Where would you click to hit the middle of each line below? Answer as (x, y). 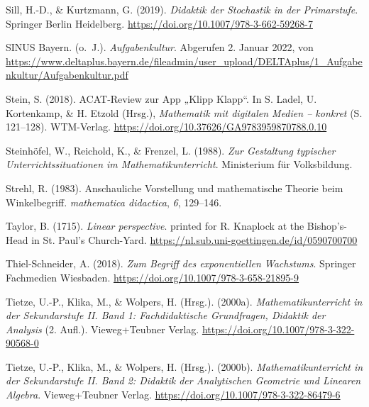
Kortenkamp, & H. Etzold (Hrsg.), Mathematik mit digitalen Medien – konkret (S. (184, 112)
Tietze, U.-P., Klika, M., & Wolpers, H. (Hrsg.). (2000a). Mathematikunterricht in (184, 301)
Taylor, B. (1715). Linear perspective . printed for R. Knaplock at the (155, 226)
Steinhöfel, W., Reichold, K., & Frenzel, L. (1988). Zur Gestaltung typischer (171, 150)
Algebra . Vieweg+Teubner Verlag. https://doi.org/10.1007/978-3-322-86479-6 (173, 395)
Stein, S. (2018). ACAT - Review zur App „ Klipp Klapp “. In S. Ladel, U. (161, 98)
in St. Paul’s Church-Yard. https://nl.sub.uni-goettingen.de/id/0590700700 (194, 239)
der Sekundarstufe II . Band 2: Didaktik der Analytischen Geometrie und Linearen (183, 380)
